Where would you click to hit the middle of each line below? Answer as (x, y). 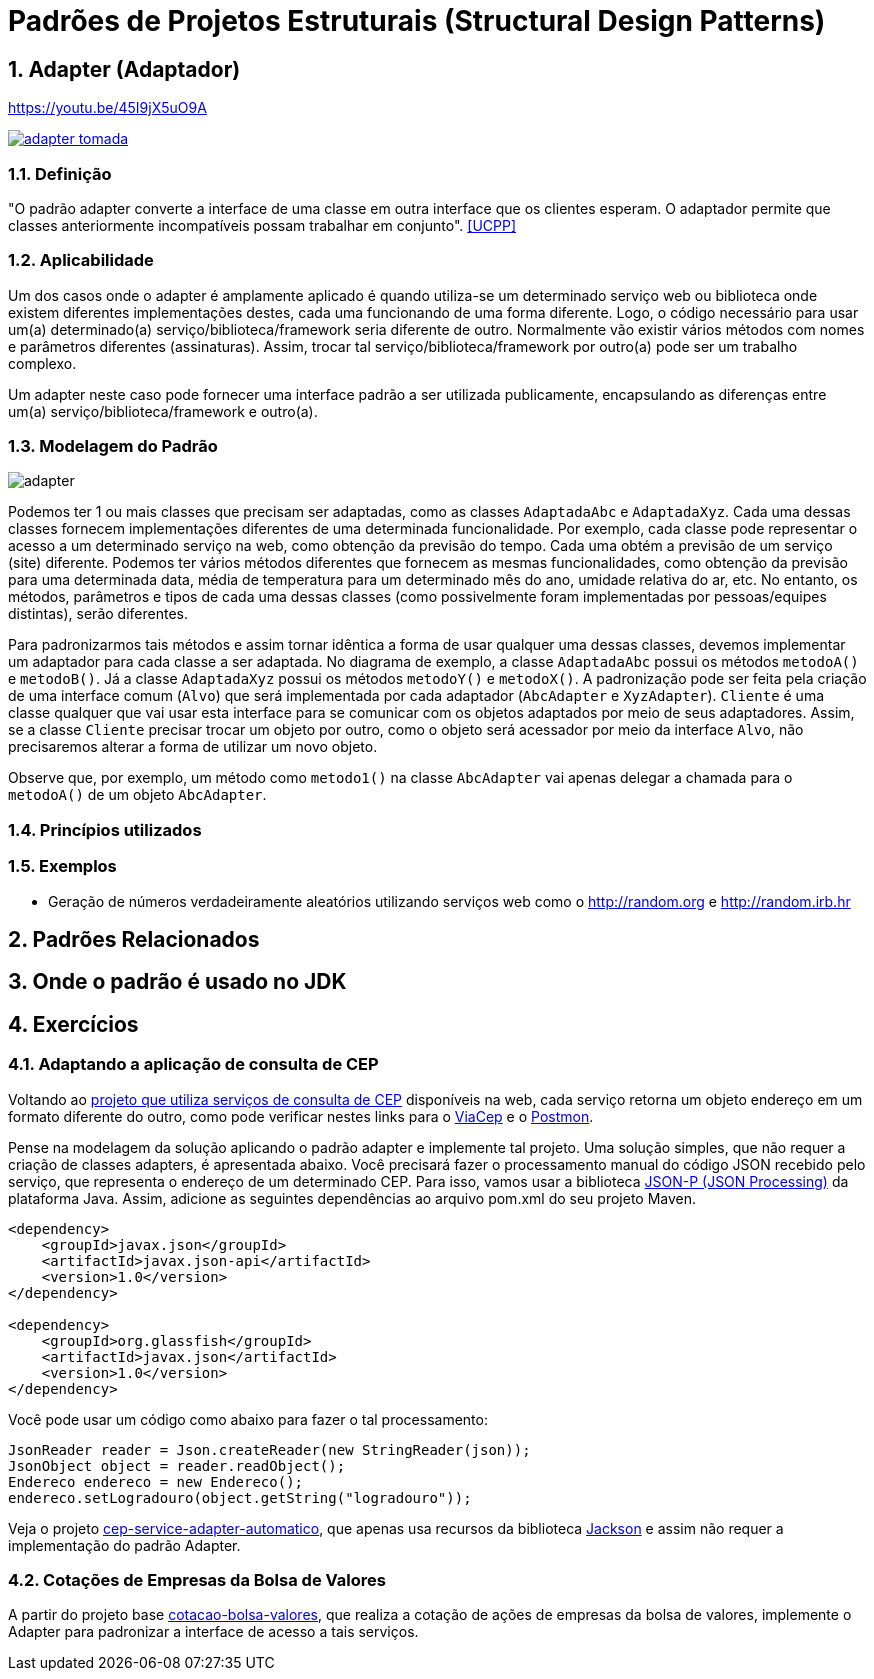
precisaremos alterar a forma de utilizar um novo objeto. (193, 747)
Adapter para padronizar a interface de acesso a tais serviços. (213, 1632)
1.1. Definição (60, 173)
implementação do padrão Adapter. (124, 1545)
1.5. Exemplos (62, 866)
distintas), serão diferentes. (98, 614)
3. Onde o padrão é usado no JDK (177, 982)
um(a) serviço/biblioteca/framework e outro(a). (163, 411)
